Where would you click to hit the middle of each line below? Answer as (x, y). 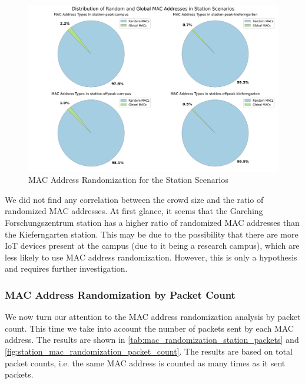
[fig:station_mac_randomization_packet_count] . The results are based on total (149, 351)
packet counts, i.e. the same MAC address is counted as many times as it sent (145, 363)
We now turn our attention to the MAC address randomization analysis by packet (153, 317)
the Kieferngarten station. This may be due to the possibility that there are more (152, 234)
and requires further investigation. (66, 268)
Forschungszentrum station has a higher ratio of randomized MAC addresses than (152, 222)
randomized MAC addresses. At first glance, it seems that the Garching (134, 211)
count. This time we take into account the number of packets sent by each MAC (149, 328)
